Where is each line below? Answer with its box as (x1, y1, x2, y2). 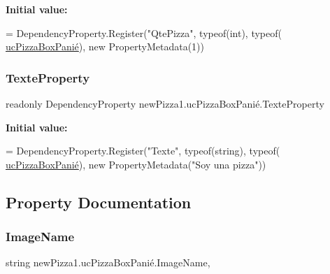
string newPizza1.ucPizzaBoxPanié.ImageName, (6, 255, 210, 270)
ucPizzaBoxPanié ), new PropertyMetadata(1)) (6, 39, 204, 54)
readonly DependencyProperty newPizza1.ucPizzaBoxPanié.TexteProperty (6, 96, 324, 110)
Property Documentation (6, 191, 192, 212)
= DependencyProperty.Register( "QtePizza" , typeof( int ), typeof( (6, 25, 282, 40)
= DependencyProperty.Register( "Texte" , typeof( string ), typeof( (6, 143, 280, 158)
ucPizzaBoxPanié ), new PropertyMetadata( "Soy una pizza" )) (6, 157, 266, 171)
